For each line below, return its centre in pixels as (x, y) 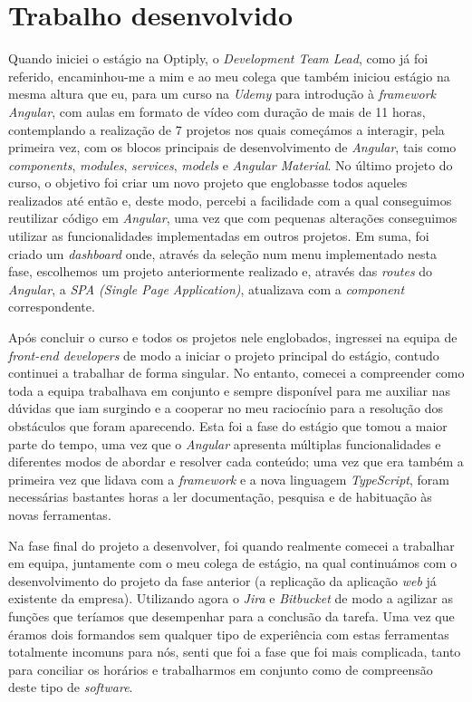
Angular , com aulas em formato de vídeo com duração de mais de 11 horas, (217, 111)
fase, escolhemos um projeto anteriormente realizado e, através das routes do (221, 271)
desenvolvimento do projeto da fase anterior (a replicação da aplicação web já (222, 580)
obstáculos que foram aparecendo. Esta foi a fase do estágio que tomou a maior (228, 426)
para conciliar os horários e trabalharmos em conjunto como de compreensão (221, 669)
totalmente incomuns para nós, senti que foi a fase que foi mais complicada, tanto (235, 652)
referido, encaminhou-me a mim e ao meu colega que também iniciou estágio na (229, 76)
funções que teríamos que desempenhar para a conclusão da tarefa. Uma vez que (231, 615)
